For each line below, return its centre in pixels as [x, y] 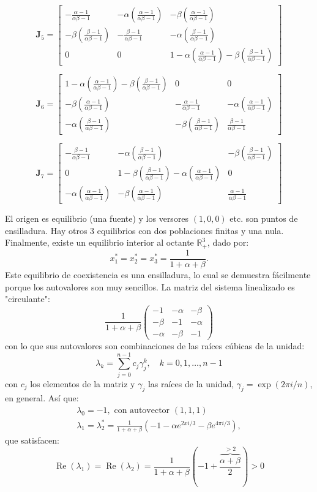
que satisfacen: [32, 440]
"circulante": [28, 299]
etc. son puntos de [264, 218]
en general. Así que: [42, 398]
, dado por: [228, 242]
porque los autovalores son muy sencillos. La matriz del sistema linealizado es [150, 286]
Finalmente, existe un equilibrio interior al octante [99, 242]
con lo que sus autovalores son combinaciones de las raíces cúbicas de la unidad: [155, 345]
